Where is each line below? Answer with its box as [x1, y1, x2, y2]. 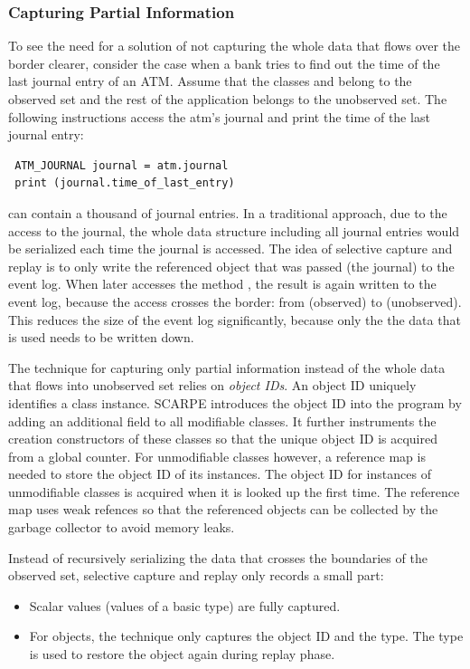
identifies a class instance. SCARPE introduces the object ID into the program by [8, 393, 462, 412]
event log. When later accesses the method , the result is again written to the [8, 274, 437, 293]
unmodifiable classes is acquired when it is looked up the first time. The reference [8, 482, 460, 501]
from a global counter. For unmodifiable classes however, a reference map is [8, 446, 426, 465]
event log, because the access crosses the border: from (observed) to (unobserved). [8, 291, 462, 311]
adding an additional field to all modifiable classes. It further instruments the [8, 411, 437, 430]
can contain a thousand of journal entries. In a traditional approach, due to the [8, 203, 447, 222]
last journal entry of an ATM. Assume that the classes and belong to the [8, 72, 412, 91]
